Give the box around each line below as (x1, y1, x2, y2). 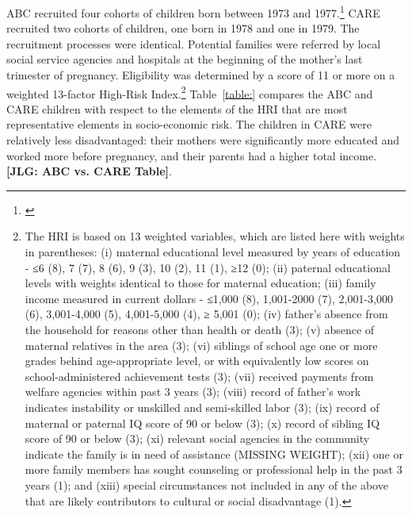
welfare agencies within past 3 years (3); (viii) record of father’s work (25, 383, 361, 400)
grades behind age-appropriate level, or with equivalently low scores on (25, 352, 369, 369)
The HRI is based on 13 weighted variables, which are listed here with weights (25, 228, 405, 244)
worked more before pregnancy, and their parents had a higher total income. (6, 147, 377, 163)
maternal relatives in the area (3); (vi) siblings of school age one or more (25, 336, 378, 353)
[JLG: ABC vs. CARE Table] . (6, 163, 172, 179)
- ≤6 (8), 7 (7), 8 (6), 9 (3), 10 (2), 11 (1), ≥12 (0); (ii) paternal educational (25, 259, 391, 275)
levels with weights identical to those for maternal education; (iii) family (25, 275, 376, 291)
